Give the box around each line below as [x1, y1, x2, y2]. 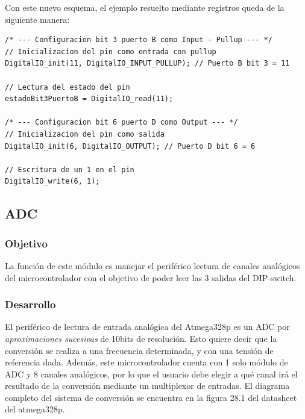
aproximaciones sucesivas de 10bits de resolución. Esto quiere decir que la [5, 332, 277, 344]
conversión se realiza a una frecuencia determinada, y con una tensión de [5, 344, 274, 356]
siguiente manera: [5, 13, 70, 25]
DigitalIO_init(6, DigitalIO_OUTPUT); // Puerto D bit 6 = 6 [5, 141, 256, 151]
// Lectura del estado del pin [5, 82, 130, 92]
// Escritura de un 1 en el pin [5, 165, 134, 174]
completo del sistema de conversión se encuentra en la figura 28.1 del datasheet [5, 391, 297, 403]
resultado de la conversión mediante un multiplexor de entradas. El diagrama [5, 379, 290, 392]
